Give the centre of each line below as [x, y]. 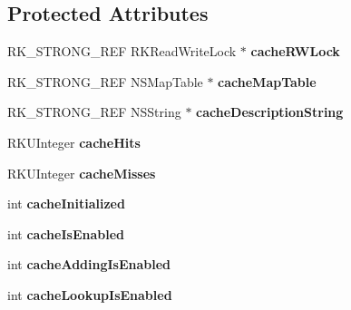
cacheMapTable [267, 81]
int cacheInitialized [66, 203]
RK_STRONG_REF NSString [94, 112]
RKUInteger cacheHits [74, 142]
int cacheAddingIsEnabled [89, 264]
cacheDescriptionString [270, 112]
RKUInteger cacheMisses [82, 173]
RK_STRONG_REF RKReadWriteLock [122, 51]
